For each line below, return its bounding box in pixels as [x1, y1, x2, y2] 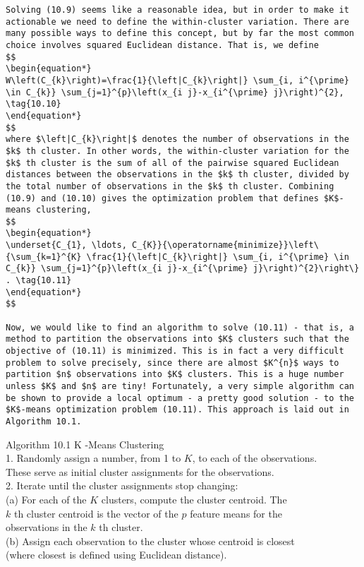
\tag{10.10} [6, 99, 61, 109]
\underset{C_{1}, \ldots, [6, 240, 127, 251]
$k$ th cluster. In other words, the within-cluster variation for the [6, 145, 349, 156]
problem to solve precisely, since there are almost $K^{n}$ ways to [6, 357, 339, 368]
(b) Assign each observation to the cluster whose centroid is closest [6, 533, 295, 548]
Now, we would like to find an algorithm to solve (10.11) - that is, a [6, 322, 354, 333]
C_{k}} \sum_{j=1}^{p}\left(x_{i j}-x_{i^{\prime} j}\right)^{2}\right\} [6, 263, 360, 274]
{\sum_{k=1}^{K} [6, 251, 82, 262]
